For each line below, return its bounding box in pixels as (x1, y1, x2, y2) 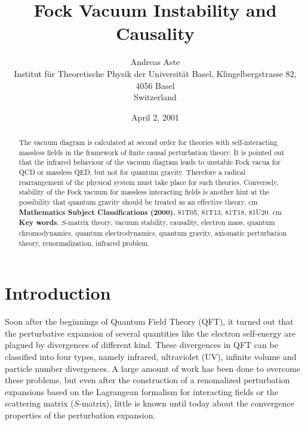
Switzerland (134, 91, 177, 103)
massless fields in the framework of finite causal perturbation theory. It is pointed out (19, 147, 285, 157)
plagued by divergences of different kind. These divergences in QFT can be (5, 338, 278, 351)
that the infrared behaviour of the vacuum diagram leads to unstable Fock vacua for (19, 157, 281, 167)
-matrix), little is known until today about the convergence (79, 397, 294, 409)
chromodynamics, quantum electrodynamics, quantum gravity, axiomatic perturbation (19, 227, 287, 238)
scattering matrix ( (5, 397, 74, 409)
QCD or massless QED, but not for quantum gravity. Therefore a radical (19, 167, 245, 177)
